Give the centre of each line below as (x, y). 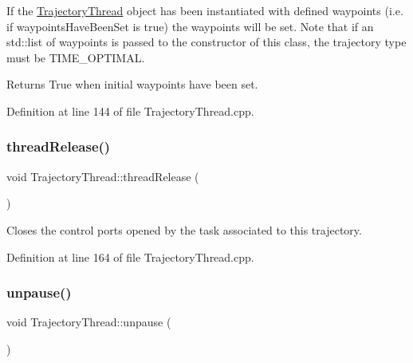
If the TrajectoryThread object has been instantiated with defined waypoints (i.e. (205, 10)
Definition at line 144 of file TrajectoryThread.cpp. (130, 110)
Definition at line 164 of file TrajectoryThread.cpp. (130, 256)
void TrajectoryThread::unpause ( (89, 322)
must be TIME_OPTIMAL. (76, 57)
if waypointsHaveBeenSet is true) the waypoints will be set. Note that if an (190, 26)
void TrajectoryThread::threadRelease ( (103, 176)
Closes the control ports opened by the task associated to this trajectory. (184, 229)
